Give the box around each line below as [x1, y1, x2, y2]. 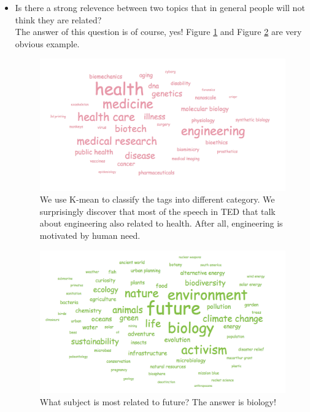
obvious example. [15, 37, 80, 50]
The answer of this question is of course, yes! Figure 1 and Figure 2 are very [15, 25, 302, 38]
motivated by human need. [39, 229, 141, 242]
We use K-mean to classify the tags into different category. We [39, 193, 275, 206]
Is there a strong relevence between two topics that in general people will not [15, 1, 305, 14]
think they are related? [15, 13, 102, 26]
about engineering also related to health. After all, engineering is [39, 217, 283, 230]
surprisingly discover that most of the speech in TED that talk [39, 204, 276, 217]
